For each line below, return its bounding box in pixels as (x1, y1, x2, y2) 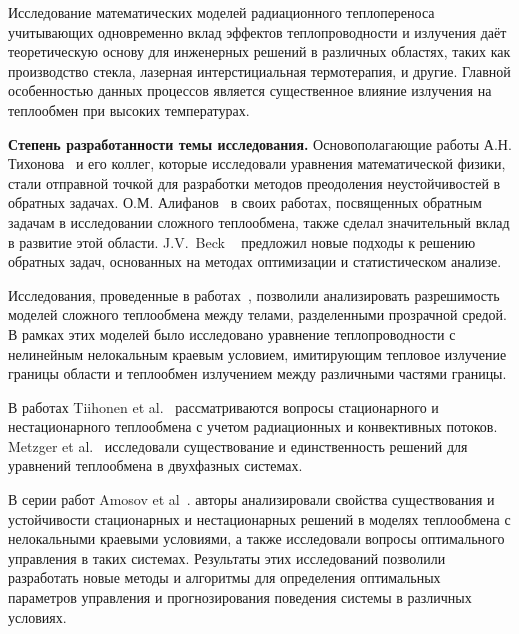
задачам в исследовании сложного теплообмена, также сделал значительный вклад (8, 211, 510, 232)
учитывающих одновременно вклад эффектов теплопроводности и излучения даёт (8, 21, 507, 42)
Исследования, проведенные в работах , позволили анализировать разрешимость (8, 284, 500, 305)
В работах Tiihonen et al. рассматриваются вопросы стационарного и (8, 396, 439, 417)
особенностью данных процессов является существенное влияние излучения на (8, 80, 492, 101)
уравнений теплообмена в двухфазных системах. (8, 455, 303, 476)
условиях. (8, 606, 67, 627)
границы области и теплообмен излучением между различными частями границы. (8, 363, 507, 384)
